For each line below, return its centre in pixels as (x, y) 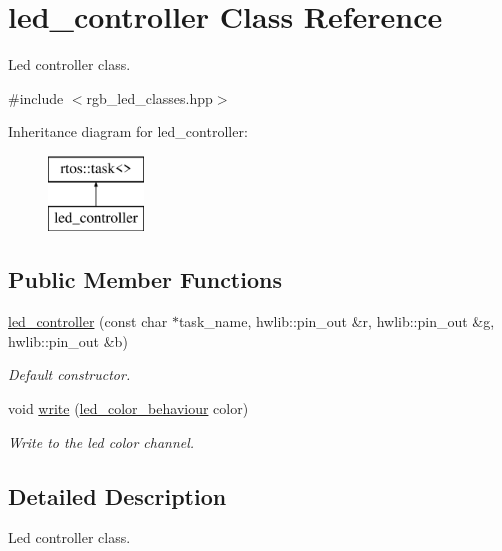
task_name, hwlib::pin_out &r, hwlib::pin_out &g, (336, 321)
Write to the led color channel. (101, 441)
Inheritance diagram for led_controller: (128, 131)
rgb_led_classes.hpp (149, 97)
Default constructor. (69, 374)
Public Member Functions (145, 279)
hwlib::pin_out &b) (68, 340)
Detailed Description (117, 495)
